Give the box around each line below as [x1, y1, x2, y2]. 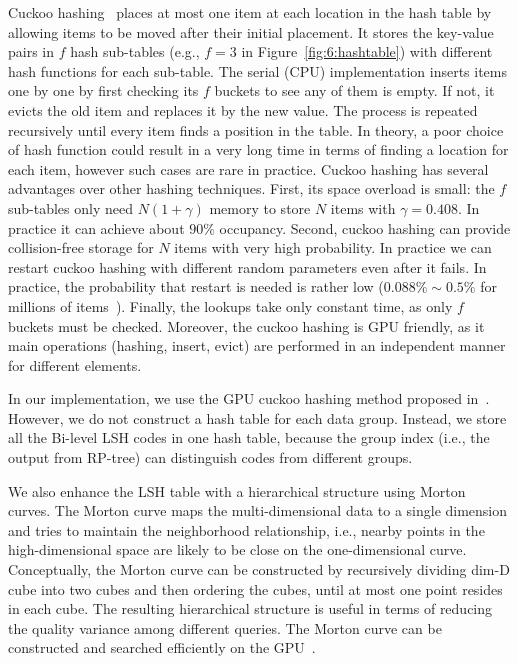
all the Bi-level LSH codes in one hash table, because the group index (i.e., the [8, 427, 490, 448]
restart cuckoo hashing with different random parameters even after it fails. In [8, 256, 487, 277]
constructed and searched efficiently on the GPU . [8, 637, 316, 658]
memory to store [209, 197, 311, 218]
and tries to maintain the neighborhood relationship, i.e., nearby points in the [8, 519, 485, 540]
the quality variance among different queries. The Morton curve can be [8, 617, 442, 638]
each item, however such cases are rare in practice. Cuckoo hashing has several [8, 158, 489, 179]
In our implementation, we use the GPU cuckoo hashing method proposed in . [8, 388, 490, 409]
